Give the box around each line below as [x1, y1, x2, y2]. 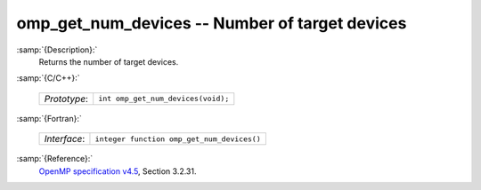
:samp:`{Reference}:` [16, 154, 94, 164]
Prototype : [44, 92, 89, 105]
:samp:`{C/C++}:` [16, 73, 80, 83]
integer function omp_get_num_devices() [94, 134, 262, 144]
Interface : [44, 133, 86, 146]
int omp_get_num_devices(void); [98, 94, 230, 104]
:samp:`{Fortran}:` [16, 113, 82, 123]
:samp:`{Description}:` [16, 44, 98, 55]
